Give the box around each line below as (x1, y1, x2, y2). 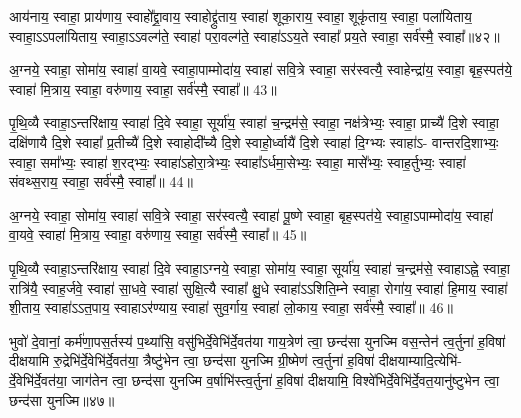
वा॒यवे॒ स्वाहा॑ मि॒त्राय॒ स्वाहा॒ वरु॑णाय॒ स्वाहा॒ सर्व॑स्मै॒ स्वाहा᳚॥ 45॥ (9, 224, 307, 245)
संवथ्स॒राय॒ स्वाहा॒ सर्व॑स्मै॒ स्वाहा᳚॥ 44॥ (9, 171, 193, 192)
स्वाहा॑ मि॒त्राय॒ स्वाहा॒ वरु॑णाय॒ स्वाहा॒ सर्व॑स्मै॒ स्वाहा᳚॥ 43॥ (9, 78, 277, 99)
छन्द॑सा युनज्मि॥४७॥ (9, 389, 115, 410)
